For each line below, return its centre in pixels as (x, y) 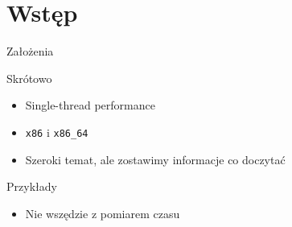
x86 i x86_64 (57, 132)
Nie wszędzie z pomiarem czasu (103, 213)
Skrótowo (29, 78)
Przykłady (32, 186)
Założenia (30, 51)
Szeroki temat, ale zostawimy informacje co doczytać (155, 159)
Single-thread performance (90, 105)
